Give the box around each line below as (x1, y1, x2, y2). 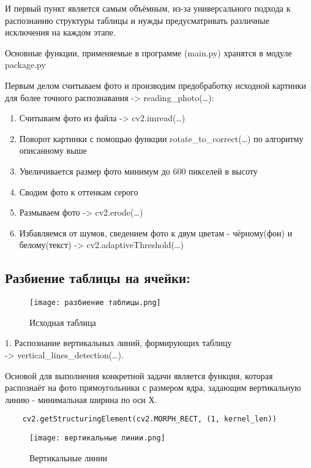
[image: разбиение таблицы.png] (29, 298, 161, 308)
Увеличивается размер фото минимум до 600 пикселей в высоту (19, 164, 258, 177)
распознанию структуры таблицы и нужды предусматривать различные (5, 13, 269, 26)
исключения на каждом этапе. (5, 26, 116, 39)
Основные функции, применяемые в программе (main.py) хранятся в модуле (5, 46, 292, 59)
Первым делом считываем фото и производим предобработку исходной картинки (5, 78, 306, 91)
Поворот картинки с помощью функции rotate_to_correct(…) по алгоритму (19, 132, 304, 145)
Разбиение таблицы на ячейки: (5, 268, 190, 287)
